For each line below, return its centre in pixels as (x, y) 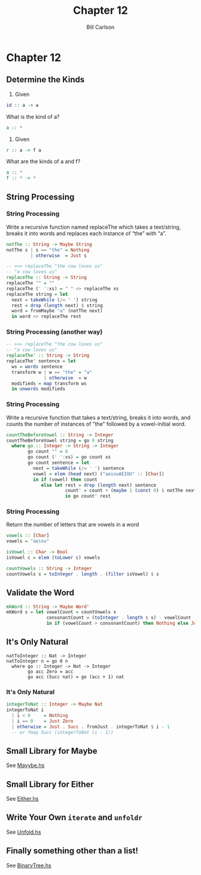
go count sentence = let (59, 463)
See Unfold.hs (24, 832)
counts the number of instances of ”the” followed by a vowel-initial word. (96, 424)
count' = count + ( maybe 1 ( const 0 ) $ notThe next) (132, 491)
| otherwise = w (65, 378)
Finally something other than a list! (72, 851)
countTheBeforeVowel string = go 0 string (60, 441)
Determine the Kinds (45, 80)
